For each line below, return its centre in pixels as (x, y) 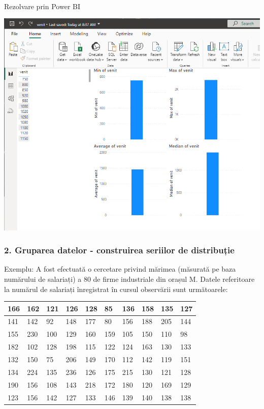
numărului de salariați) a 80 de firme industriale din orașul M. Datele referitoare (129, 279)
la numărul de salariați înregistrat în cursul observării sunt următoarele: (116, 289)
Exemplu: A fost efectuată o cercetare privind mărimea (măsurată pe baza (120, 269)
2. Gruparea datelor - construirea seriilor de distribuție (119, 250)
